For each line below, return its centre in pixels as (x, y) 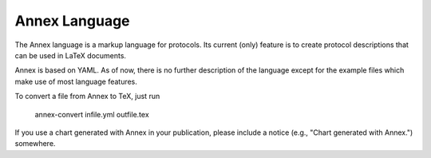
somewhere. (35, 144)
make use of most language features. (76, 81)
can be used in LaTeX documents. (71, 55)
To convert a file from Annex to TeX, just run (87, 97)
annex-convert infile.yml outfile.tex (92, 114)
